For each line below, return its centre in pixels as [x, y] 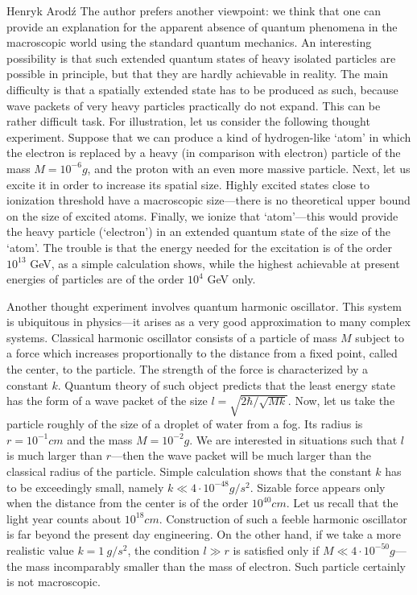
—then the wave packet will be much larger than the [241, 455]
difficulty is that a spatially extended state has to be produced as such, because [202, 89]
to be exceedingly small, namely [85, 487]
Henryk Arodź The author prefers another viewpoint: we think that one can [194, 10]
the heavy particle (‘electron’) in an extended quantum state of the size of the [198, 231]
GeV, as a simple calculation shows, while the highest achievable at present [215, 263]
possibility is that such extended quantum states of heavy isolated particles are [201, 58]
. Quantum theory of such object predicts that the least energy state [227, 384]
